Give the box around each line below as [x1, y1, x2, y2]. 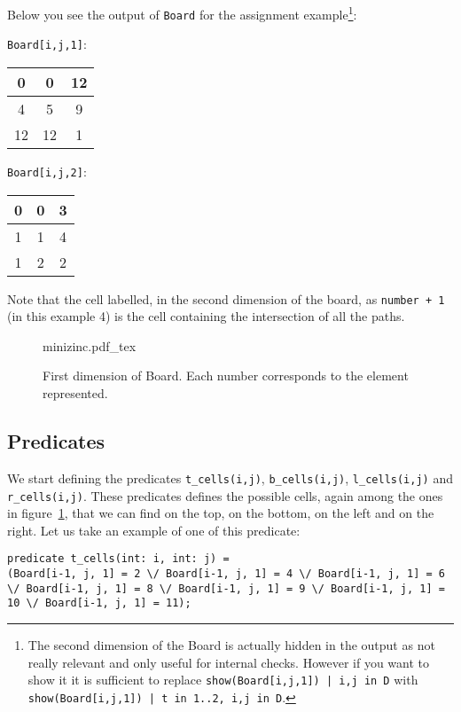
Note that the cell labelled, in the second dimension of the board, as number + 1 [7, 289, 445, 308]
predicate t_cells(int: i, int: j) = [7, 552, 230, 566]
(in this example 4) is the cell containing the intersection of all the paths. [7, 307, 405, 325]
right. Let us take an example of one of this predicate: [7, 520, 301, 539]
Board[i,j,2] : [7, 161, 87, 180]
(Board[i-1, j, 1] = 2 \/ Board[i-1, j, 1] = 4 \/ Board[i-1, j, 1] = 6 [7, 567, 445, 581]
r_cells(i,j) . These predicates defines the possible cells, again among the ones [7, 486, 443, 505]
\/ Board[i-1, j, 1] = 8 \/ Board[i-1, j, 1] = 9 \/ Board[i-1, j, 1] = [7, 582, 445, 595]
